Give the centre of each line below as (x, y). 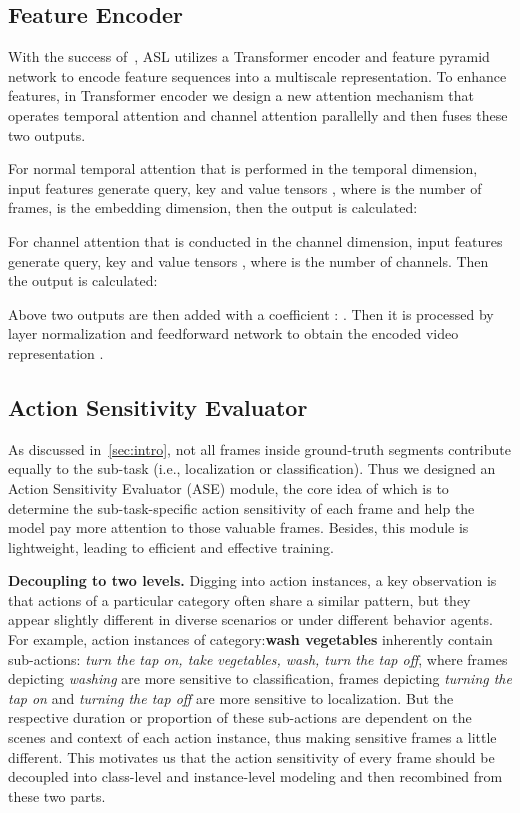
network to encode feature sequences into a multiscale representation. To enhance (257, 75)
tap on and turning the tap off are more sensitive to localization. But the (231, 697)
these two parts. (57, 795)
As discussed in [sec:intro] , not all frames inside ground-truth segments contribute (259, 448)
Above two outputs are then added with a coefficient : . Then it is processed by (251, 313)
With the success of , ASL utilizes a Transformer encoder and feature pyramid (249, 56)
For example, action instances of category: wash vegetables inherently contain (250, 639)
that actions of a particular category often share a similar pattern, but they (239, 599)
